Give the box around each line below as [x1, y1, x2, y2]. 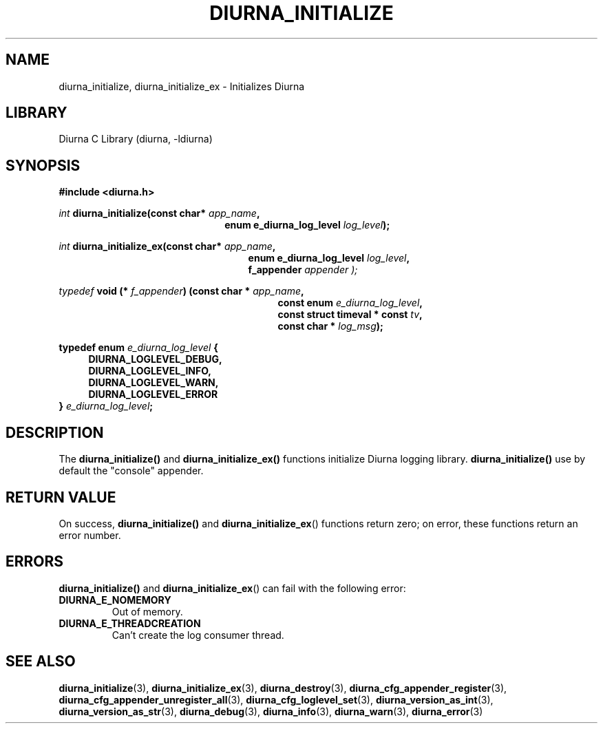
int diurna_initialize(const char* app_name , [59, 207, 260, 220]
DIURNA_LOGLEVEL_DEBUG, [88, 353, 222, 366]
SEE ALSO [6, 653, 76, 670]
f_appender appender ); [248, 264, 358, 276]
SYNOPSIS [6, 156, 81, 174]
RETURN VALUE [6, 488, 116, 506]
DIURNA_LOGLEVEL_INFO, [88, 365, 212, 377]
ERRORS [6, 553, 64, 571]
